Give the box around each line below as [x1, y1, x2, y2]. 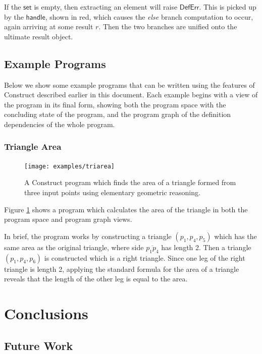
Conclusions [4, 303, 88, 323]
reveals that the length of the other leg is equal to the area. [4, 273, 188, 284]
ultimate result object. [4, 31, 73, 41]
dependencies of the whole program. [4, 119, 115, 129]
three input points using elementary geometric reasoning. [24, 187, 200, 198]
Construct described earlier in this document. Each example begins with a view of [4, 89, 258, 100]
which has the [214, 230, 257, 241]
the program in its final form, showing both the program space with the [4, 99, 226, 109]
